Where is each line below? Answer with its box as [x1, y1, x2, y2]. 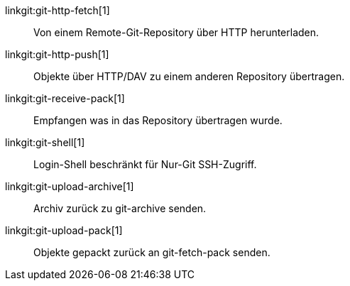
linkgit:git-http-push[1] [5, 48, 109, 60]
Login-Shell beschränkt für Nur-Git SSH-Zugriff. [33, 158, 257, 170]
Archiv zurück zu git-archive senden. [33, 202, 207, 214]
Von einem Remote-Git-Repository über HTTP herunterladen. [33, 26, 319, 38]
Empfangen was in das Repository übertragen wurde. [33, 114, 283, 126]
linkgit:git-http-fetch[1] [5, 4, 110, 16]
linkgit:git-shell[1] [5, 136, 85, 148]
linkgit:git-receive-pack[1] [5, 92, 125, 104]
